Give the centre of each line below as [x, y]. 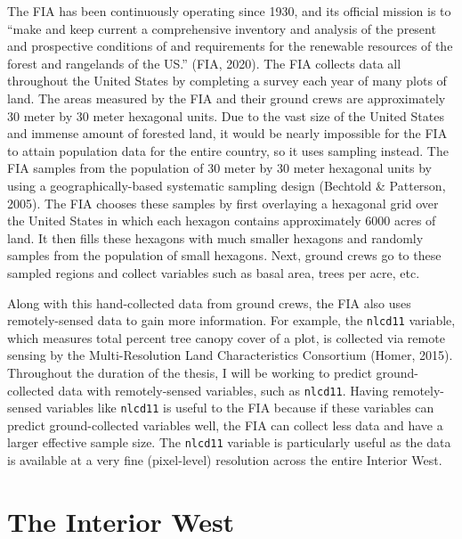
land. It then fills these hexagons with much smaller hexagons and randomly [215, 237]
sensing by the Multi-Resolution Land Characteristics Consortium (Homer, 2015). [230, 355]
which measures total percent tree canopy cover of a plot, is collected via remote [226, 337]
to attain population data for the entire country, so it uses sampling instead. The [228, 150]
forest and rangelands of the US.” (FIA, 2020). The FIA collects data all [204, 63]
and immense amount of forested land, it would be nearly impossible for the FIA [227, 133]
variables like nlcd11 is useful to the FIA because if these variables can [240, 408]
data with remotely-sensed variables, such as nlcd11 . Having [223, 390]
